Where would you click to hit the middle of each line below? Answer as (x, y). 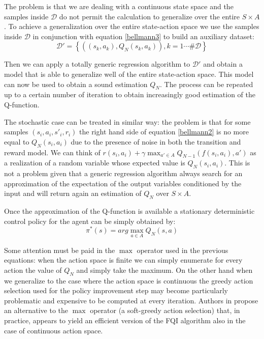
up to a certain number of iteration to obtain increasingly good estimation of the (130, 94)
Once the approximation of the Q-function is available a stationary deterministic (129, 211)
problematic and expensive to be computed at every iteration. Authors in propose (131, 300)
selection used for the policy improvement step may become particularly (116, 290)
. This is (237, 163)
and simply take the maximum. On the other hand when (164, 270)
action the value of (33, 270)
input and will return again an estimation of (73, 193)
